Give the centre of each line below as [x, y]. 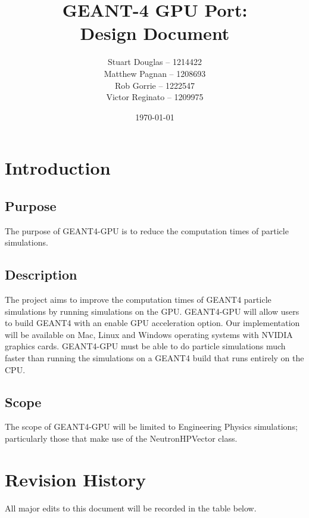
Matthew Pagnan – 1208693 [155, 73]
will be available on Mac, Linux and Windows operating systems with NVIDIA [149, 334]
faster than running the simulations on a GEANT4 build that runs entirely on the [154, 358]
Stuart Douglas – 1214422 [155, 62]
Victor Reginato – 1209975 [155, 97]
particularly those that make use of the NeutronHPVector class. [121, 438]
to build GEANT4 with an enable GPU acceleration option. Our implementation [152, 323]
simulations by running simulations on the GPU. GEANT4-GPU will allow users [152, 311]
